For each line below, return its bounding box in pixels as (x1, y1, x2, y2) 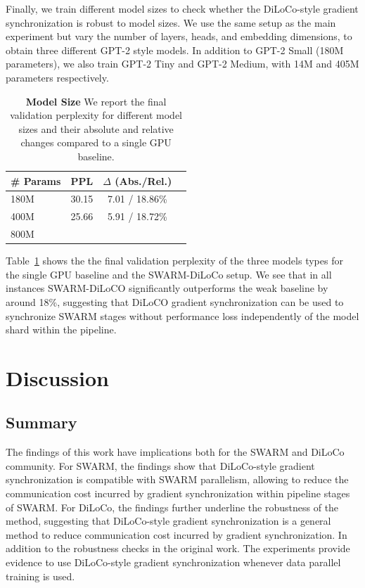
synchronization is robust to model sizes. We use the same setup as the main (6, 15, 336, 30)
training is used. (6, 568, 75, 583)
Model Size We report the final (25, 94, 167, 108)
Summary (6, 411, 77, 433)
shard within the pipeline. (6, 322, 117, 337)
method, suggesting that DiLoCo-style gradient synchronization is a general (6, 513, 331, 528)
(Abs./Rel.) (115, 173, 172, 188)
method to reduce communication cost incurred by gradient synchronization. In (6, 527, 347, 542)
